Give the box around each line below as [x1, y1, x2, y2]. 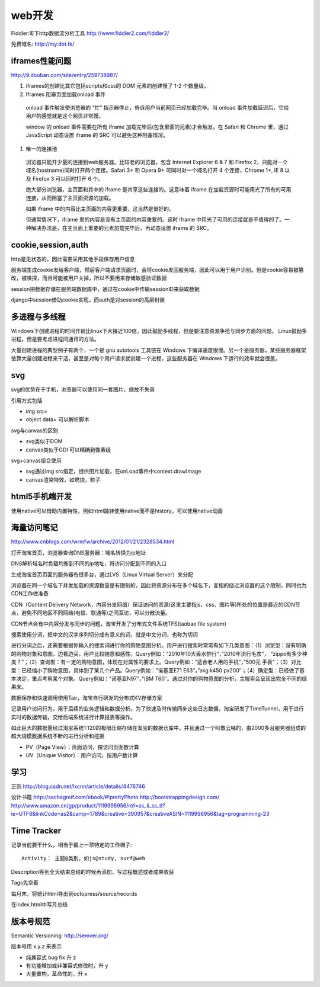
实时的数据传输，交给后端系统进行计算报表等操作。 [11, 713, 136, 720]
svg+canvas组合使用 [11, 457, 62, 464]
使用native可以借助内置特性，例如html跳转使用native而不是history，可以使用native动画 [11, 507, 223, 514]
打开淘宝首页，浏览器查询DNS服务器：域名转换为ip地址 [11, 549, 146, 556]
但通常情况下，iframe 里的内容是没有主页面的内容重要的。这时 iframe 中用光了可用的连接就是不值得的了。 [25, 216, 285, 223]
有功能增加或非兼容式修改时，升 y [25, 962, 108, 969]
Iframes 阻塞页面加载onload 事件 [25, 91, 106, 98]
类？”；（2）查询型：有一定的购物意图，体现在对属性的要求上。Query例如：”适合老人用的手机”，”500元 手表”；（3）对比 [11, 658, 302, 666]
